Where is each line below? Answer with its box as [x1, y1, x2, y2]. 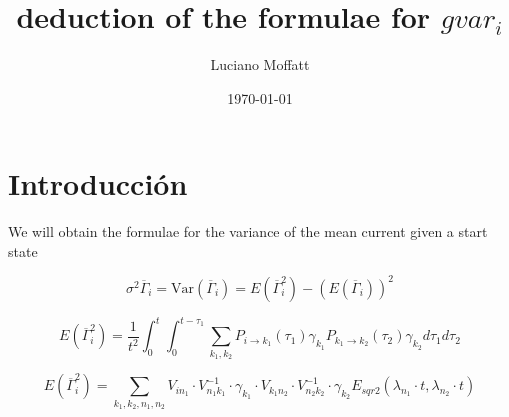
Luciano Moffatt [210, 54, 310, 75]
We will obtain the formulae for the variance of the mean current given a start [8, 221, 488, 242]
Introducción [8, 163, 188, 204]
